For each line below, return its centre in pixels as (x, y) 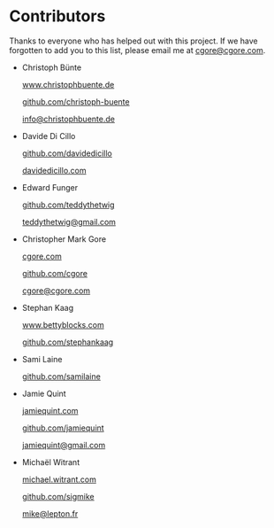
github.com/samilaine (61, 376)
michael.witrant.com (59, 479)
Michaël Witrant (51, 462)
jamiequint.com (50, 410)
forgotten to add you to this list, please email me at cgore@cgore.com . (137, 50)
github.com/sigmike (58, 496)
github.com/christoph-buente (76, 101)
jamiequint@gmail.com (64, 445)
